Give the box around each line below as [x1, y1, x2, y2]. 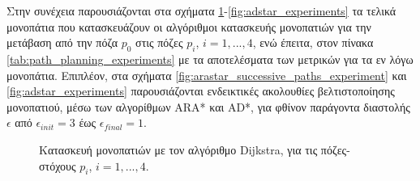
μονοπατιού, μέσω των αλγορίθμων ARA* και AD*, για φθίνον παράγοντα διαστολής [6, 98, 410, 115]
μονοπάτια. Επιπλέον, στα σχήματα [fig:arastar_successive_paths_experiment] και [6, 66, 407, 83]
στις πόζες [135, 34, 183, 51]
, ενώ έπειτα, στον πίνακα [252, 34, 374, 51]
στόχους [39, 157, 76, 174]
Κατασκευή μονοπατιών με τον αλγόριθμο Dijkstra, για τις [39, 141, 318, 158]
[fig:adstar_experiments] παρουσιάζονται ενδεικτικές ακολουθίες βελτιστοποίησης [6, 82, 395, 99]
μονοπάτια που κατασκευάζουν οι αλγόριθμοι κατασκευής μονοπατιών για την [6, 18, 371, 35]
